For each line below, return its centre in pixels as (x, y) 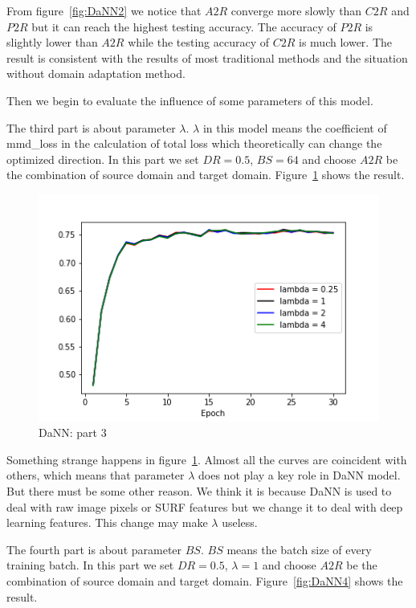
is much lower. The (345, 42)
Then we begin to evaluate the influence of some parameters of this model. (190, 100)
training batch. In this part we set (90, 565)
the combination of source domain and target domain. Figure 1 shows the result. (206, 175)
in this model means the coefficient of (295, 127)
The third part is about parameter (91, 127)
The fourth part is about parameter (94, 549)
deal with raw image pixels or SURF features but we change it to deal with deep (205, 506)
